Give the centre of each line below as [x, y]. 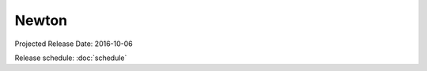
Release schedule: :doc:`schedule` [71, 58]
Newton [41, 20]
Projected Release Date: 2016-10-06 [74, 44]
